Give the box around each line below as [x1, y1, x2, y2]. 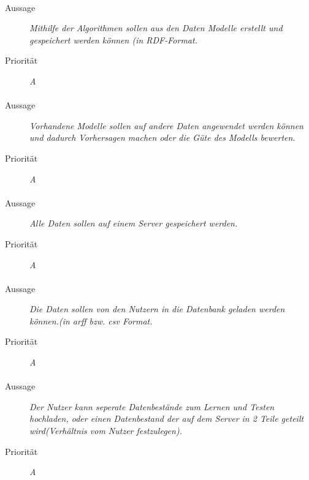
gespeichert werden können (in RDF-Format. [29, 33, 197, 46]
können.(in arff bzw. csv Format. [29, 314, 153, 327]
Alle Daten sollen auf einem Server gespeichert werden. [29, 217, 238, 230]
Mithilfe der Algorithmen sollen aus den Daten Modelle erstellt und [29, 21, 283, 34]
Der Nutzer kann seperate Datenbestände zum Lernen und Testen [29, 400, 275, 413]
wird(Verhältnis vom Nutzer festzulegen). [29, 424, 182, 437]
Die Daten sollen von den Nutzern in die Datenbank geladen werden [29, 302, 285, 315]
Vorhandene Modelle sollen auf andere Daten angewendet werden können [29, 119, 303, 132]
